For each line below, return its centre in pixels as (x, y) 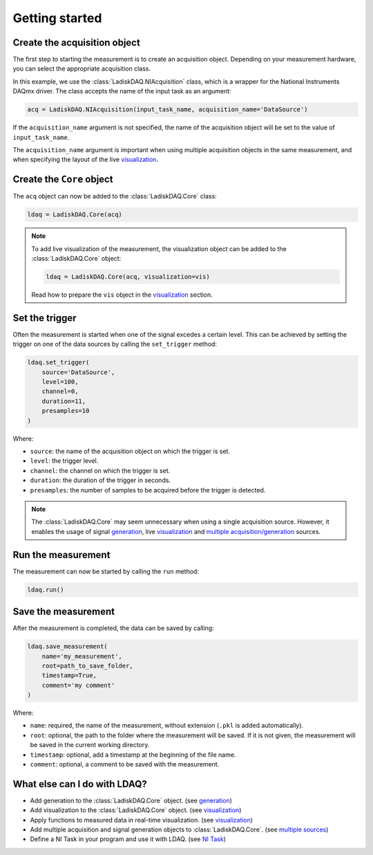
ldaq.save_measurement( (68, 646)
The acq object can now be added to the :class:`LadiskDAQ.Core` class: (115, 196)
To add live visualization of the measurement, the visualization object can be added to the (159, 248)
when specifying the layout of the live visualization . (86, 160)
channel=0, (60, 392)
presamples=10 (66, 411)
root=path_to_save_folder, (88, 665)
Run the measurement (61, 554)
